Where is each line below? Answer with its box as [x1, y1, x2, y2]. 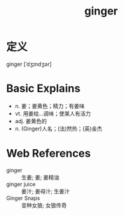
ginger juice [6, 180, 36, 188]
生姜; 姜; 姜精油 [21, 173, 60, 181]
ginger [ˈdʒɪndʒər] [6, 60, 52, 68]
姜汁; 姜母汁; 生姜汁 [21, 187, 70, 194]
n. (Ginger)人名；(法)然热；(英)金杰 [14, 125, 102, 132]
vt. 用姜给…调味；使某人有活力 [14, 110, 91, 117]
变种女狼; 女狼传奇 [21, 201, 67, 209]
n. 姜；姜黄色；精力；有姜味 [14, 102, 85, 109]
